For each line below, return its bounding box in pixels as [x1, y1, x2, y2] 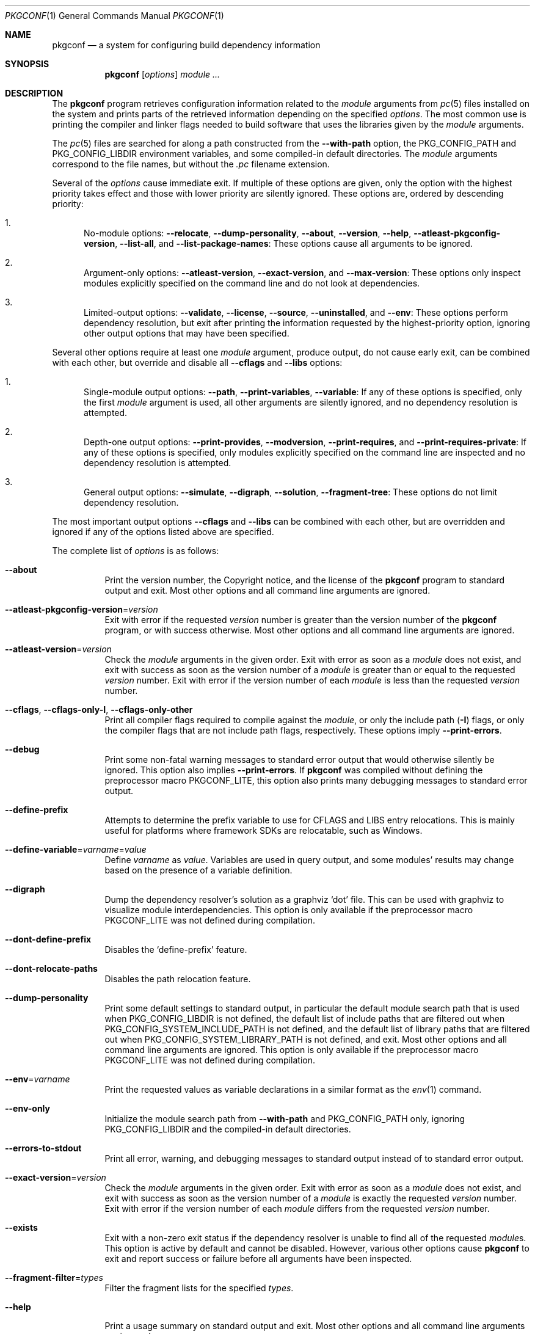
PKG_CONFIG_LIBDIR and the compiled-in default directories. [104, 1124, 351, 1134]
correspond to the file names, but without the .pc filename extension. [52, 159, 330, 169]
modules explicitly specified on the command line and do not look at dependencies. [84, 278, 420, 288]
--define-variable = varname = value [5, 844, 147, 855]
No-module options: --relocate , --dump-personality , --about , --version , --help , [84, 228, 412, 238]
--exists [5, 1222, 38, 1233]
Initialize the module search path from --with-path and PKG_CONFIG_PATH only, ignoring [104, 1113, 465, 1124]
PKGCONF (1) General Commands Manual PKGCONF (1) [5, 10, 224, 21]
